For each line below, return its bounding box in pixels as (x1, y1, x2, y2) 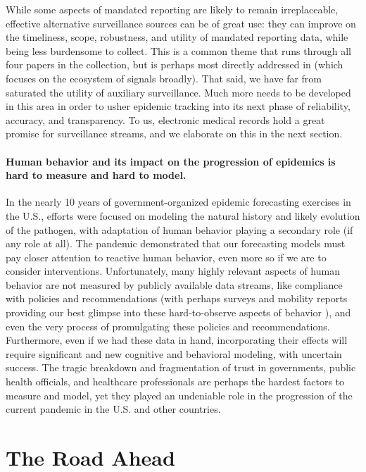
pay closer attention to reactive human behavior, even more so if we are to (6, 249, 327, 264)
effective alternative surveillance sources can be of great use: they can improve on (6, 15, 356, 30)
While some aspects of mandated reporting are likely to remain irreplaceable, (6, 2, 339, 16)
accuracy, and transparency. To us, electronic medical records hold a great (6, 112, 325, 127)
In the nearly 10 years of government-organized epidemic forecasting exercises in (6, 194, 351, 209)
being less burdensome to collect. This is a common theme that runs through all (6, 43, 351, 58)
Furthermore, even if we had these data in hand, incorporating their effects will (6, 333, 348, 347)
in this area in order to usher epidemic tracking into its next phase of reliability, (6, 99, 351, 113)
